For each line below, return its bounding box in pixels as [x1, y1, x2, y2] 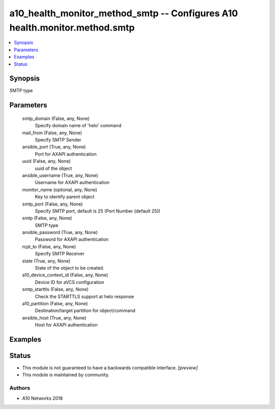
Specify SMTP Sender [35, 137, 81, 142]
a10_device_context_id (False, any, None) [22, 272, 108, 278]
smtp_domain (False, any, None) [22, 115, 90, 122]
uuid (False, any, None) [22, 158, 71, 164]
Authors [9, 385, 31, 392]
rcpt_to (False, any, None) [22, 243, 76, 249]
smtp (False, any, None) [22, 215, 72, 221]
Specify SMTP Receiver [35, 251, 85, 257]
